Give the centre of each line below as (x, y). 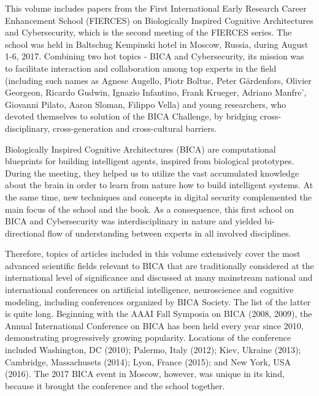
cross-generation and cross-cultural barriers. (135, 128)
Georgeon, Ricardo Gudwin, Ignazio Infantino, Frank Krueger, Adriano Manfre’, (156, 92)
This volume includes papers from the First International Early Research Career (156, 8)
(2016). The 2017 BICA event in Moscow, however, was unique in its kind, (145, 374)
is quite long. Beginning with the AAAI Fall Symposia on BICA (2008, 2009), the (159, 314)
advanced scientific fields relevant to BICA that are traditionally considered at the (159, 265)
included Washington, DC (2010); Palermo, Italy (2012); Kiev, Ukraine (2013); (153, 350)
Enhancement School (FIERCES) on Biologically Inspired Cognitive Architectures (159, 20)
